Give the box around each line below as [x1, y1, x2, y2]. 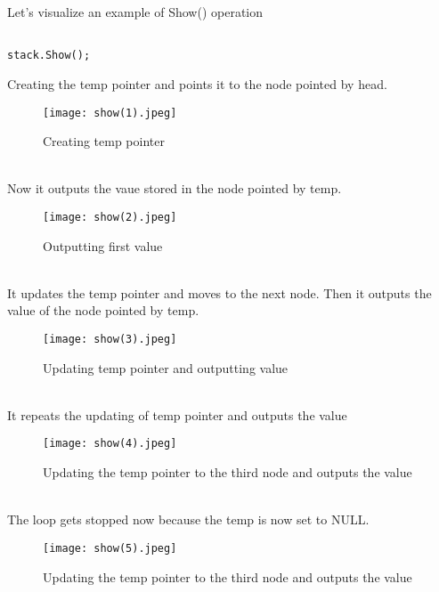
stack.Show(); [7, 49, 91, 62]
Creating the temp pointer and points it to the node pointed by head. [7, 74, 387, 93]
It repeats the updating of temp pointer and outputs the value [7, 405, 347, 424]
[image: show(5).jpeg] [43, 541, 177, 555]
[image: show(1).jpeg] [43, 106, 177, 119]
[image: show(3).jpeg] [43, 332, 177, 345]
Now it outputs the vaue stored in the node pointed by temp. [7, 179, 342, 198]
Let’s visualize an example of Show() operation [7, 3, 263, 20]
